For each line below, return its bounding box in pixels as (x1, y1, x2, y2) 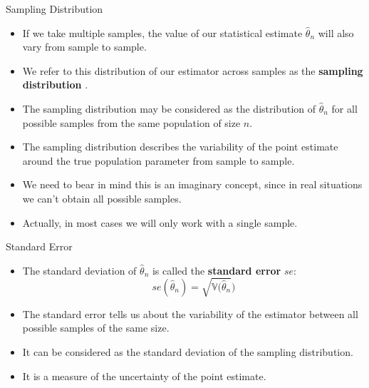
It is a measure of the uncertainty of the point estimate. (22, 368, 266, 383)
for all (331, 101, 358, 116)
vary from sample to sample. (22, 39, 147, 54)
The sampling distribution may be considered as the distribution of (22, 101, 316, 116)
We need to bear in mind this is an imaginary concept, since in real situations (22, 177, 363, 192)
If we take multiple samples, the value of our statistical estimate (22, 25, 303, 40)
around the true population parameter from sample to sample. (22, 153, 295, 168)
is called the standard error (152, 262, 281, 277)
